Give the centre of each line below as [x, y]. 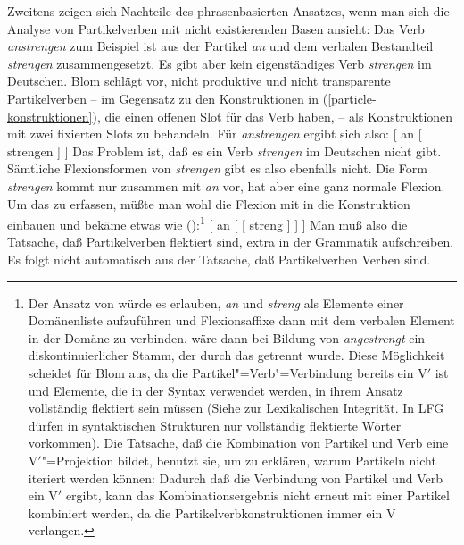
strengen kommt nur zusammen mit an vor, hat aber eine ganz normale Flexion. [226, 185]
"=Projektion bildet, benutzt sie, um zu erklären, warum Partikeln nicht [239, 460]
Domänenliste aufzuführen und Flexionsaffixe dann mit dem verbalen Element [241, 320]
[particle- [352, 98]
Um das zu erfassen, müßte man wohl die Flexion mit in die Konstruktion [209, 203]
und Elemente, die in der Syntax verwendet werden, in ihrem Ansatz [215, 390]
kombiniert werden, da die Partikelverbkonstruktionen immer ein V [212, 512]
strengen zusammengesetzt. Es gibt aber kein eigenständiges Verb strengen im [220, 63]
